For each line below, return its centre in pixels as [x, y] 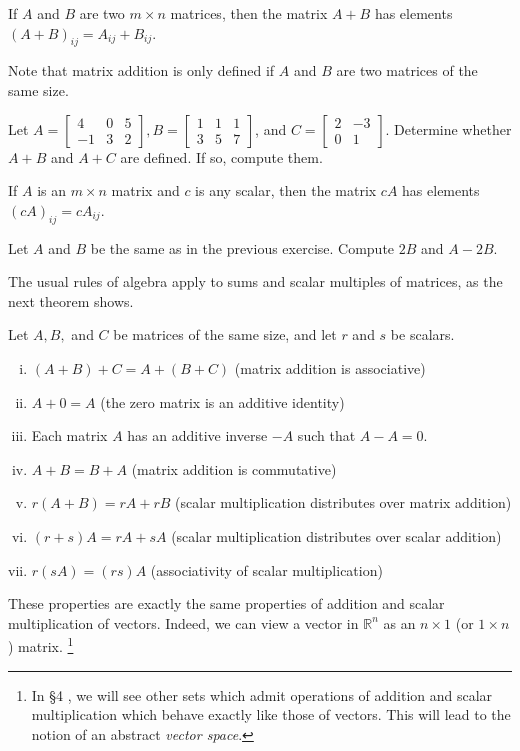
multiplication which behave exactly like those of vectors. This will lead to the [271, 714]
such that [326, 435]
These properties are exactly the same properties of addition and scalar [226, 603]
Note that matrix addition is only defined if [141, 70]
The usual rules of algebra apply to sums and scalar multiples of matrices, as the [255, 281]
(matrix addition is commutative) [234, 468]
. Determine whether [448, 128]
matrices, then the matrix [249, 13]
